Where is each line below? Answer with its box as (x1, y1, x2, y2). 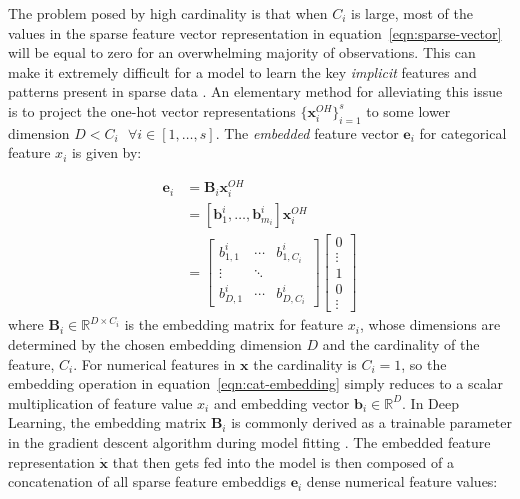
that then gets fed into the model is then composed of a (112, 451, 454, 472)
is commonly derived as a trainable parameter (231, 412, 512, 433)
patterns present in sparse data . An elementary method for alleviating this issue (8, 81, 503, 102)
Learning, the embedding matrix (8, 412, 207, 433)
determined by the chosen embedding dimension (8, 334, 302, 355)
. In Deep (402, 392, 460, 413)
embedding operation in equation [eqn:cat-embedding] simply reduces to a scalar (8, 373, 504, 394)
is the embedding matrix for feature (124, 314, 344, 335)
